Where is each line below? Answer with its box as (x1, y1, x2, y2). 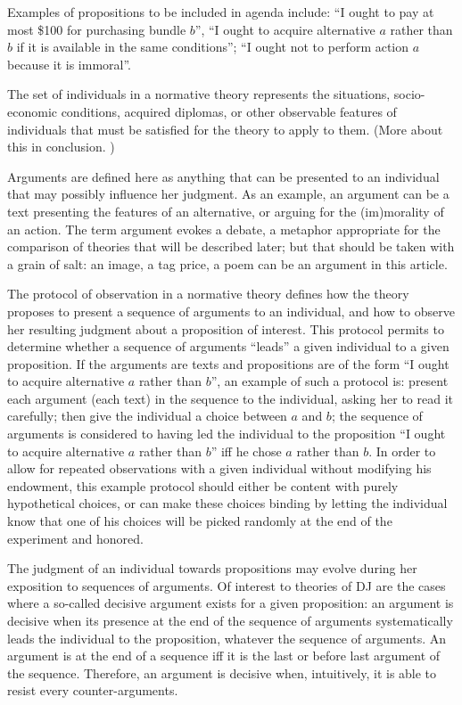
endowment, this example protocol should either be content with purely (7, 476, 399, 495)
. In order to (368, 441, 436, 460)
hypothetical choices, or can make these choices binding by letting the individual (7, 494, 448, 512)
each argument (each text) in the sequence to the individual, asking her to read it (7, 389, 453, 407)
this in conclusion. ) (7, 137, 115, 156)
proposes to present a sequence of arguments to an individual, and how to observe (7, 301, 455, 320)
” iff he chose (210, 441, 282, 460)
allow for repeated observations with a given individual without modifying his (7, 459, 432, 478)
